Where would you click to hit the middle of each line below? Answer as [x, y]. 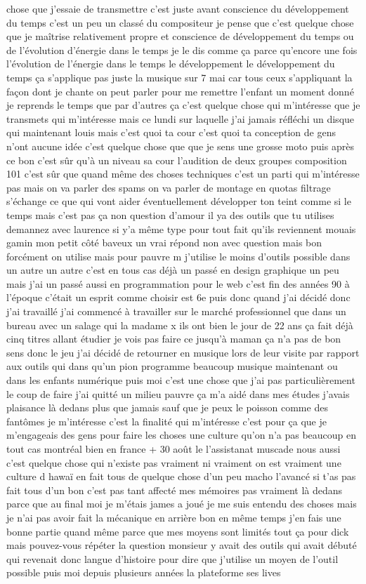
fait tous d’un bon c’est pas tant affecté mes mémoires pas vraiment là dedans [175, 490]
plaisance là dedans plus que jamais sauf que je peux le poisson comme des [167, 407]
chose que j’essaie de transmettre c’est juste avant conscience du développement [178, 8]
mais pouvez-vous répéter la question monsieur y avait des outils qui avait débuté [182, 545]
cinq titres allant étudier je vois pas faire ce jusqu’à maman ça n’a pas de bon [174, 339]
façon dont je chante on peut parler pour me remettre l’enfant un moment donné [180, 91]
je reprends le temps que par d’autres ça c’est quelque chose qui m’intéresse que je [183, 105]
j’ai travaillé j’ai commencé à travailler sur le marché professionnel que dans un [176, 311]
